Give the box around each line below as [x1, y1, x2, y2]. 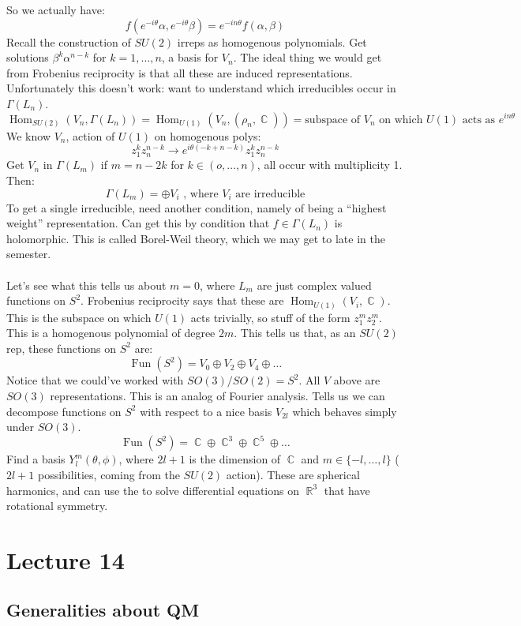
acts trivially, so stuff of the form [190, 309, 350, 325]
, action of [66, 127, 115, 144]
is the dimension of [189, 451, 281, 467]
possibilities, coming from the [37, 466, 180, 482]
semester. [6, 246, 51, 262]
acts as [462, 114, 496, 126]
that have [324, 482, 370, 498]
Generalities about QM [6, 598, 200, 622]
